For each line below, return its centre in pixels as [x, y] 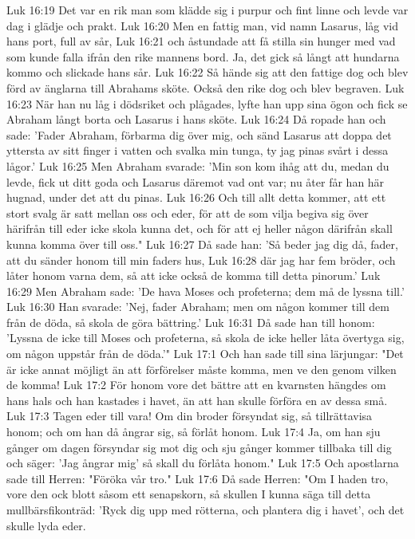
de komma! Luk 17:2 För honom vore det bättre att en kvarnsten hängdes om [196, 385]
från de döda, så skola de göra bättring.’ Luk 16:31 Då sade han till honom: [191, 322]
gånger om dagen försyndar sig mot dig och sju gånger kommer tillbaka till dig [199, 447]
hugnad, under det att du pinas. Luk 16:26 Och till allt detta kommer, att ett [196, 197]
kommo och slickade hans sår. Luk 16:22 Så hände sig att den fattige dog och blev [207, 72]
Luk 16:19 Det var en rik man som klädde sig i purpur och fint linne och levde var [207, 10]
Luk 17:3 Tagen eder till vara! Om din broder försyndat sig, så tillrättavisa [190, 416]
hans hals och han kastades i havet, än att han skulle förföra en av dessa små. [197, 400]
